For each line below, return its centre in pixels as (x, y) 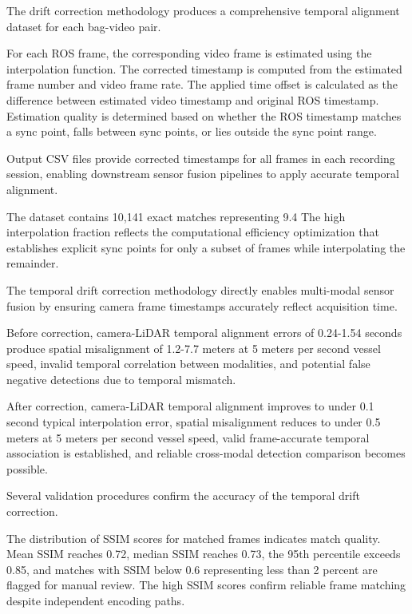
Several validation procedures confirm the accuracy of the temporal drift (183, 495)
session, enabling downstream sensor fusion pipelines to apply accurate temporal (203, 174)
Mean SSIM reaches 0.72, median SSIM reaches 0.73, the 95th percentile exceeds (204, 554)
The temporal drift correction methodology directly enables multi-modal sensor (200, 289)
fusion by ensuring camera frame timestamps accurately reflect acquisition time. (202, 305)
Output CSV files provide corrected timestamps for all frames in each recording (201, 158)
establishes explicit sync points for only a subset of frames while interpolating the (206, 247)
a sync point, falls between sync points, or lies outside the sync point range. (192, 131)
